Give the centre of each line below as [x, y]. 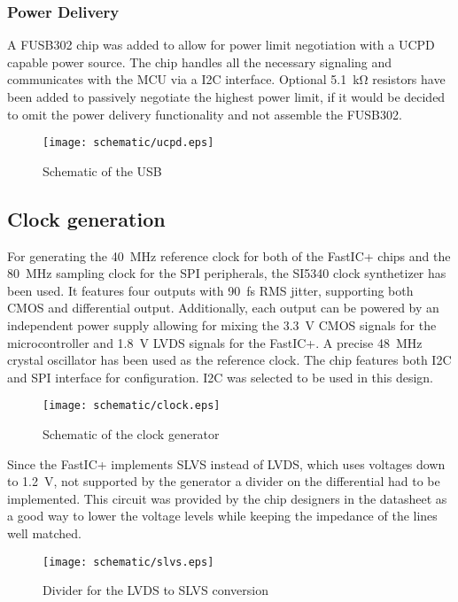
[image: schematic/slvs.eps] [128, 562]
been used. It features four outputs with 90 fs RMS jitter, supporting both [210, 290]
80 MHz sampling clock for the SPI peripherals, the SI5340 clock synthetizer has [227, 273]
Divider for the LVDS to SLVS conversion [155, 590]
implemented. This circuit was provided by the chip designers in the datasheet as [227, 498]
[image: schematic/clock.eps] [132, 406]
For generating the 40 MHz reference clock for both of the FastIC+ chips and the [229, 255]
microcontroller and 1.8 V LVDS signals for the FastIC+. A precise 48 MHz [215, 342]
